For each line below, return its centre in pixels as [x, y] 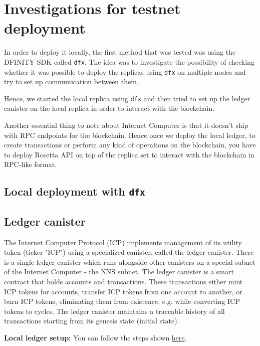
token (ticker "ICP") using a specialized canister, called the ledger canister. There [129, 252]
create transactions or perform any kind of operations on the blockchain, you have [130, 145]
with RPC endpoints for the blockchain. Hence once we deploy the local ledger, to [130, 135]
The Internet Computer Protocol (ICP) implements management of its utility [123, 242]
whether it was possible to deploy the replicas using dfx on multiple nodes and [125, 71]
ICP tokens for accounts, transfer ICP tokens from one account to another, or [123, 291]
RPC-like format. [31, 164]
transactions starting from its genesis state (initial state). [92, 321]
